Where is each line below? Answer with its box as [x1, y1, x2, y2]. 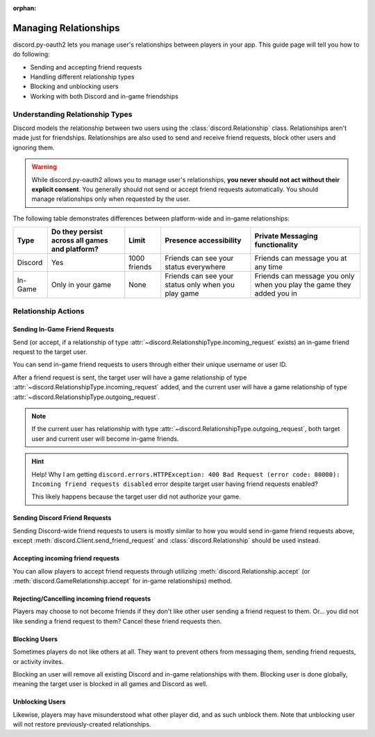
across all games [51, 236, 109, 245]
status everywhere [164, 262, 226, 272]
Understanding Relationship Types [12, 109, 133, 119]
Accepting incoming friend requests [12, 554, 119, 562]
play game [164, 289, 199, 298]
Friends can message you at [254, 254, 347, 264]
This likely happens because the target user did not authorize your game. [31, 492, 241, 501]
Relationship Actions [12, 306, 85, 316]
